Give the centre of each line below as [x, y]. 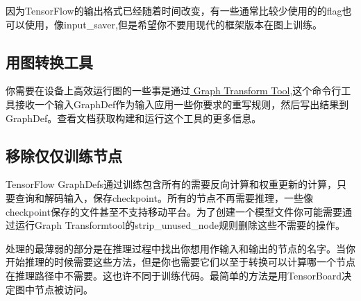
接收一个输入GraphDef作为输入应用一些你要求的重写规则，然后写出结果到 [182, 104]
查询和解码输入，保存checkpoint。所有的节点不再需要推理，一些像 [164, 197]
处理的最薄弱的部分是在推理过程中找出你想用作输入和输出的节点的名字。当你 [180, 248]
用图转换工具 [49, 61]
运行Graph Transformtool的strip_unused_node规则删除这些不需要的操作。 [180, 225]
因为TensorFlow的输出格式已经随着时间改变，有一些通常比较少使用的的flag [174, 10]
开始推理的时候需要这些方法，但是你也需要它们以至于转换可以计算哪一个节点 [180, 262]
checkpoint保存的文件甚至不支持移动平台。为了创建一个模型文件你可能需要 [174, 211]
